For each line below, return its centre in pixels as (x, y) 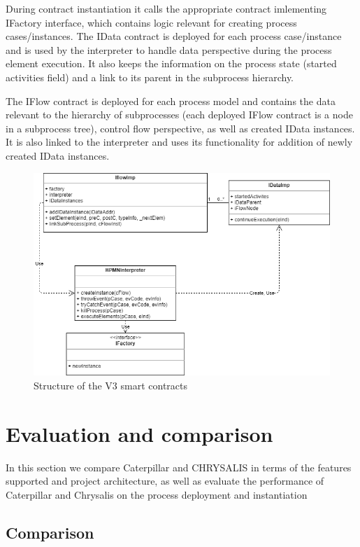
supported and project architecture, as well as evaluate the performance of (165, 481)
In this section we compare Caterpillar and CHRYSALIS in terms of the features (179, 467)
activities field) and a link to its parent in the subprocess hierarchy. (150, 77)
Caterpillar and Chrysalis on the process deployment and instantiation (157, 494)
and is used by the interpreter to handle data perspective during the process (169, 49)
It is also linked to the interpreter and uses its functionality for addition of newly (179, 142)
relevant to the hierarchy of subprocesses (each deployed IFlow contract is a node (179, 115)
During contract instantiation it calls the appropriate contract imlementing (166, 8)
